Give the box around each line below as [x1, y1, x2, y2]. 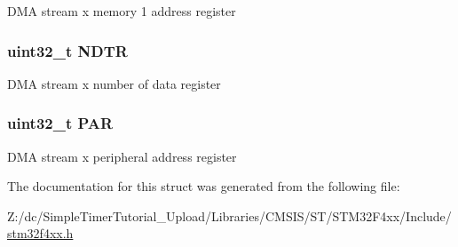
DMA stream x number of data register [7, 74, 221, 92]
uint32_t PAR [7, 112, 114, 134]
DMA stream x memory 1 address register [7, 2, 236, 20]
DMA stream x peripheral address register [7, 147, 237, 165]
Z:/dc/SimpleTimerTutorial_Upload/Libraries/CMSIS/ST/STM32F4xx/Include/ [7, 206, 452, 225]
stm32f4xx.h [7, 224, 74, 243]
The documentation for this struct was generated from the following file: [7, 177, 400, 195]
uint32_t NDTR [7, 39, 128, 61]
